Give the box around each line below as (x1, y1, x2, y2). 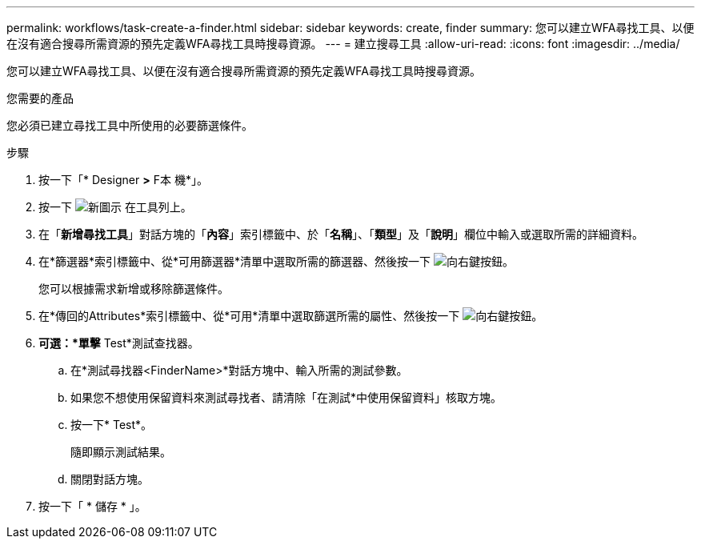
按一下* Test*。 (70, 418, 153, 431)
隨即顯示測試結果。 (70, 445, 171, 459)
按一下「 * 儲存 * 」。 (38, 499, 146, 513)
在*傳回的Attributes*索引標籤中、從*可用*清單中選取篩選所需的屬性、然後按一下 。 (38, 309, 543, 323)
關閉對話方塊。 (70, 472, 149, 486)
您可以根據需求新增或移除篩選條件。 (38, 282, 229, 295)
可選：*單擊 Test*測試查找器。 (38, 336, 199, 350)
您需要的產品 (6, 91, 74, 105)
